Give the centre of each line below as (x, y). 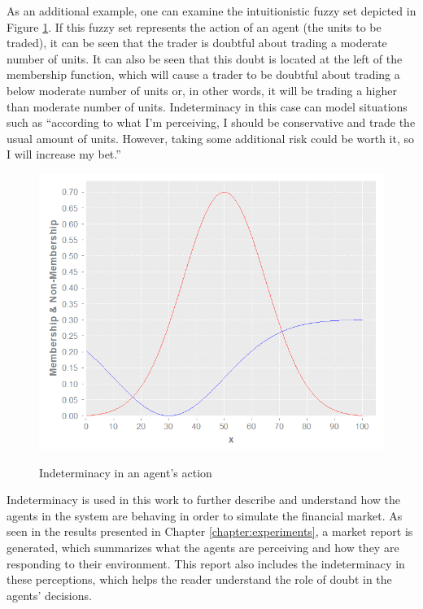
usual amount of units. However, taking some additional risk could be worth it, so (211, 138)
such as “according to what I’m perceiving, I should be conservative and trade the (211, 122)
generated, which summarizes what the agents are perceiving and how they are (203, 547)
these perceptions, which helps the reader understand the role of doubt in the (199, 579)
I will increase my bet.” (64, 154)
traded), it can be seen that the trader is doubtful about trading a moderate (197, 43)
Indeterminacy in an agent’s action (126, 472)
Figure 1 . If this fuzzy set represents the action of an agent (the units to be (194, 26)
